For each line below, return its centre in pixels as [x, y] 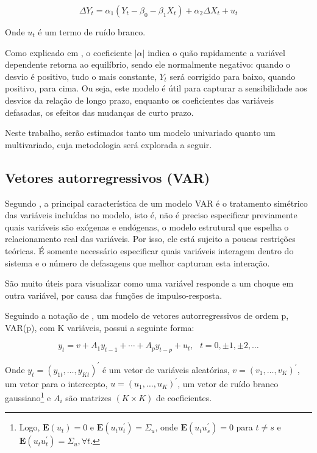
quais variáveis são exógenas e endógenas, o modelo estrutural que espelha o [147, 226]
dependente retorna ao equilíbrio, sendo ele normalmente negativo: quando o [148, 64]
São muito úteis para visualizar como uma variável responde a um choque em [149, 283]
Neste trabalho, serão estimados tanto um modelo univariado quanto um [140, 133]
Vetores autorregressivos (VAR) [108, 177]
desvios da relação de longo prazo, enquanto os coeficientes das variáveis [140, 100]
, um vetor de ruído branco [228, 383]
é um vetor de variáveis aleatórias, [166, 369]
